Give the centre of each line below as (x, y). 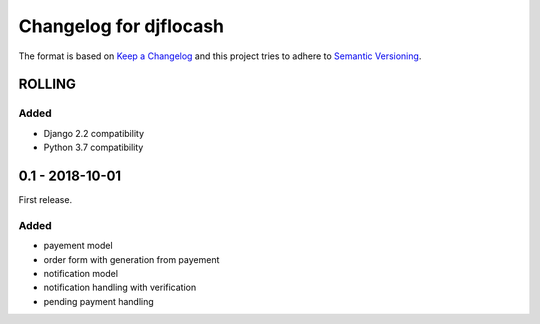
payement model (78, 246)
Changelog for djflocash (121, 26)
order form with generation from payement (131, 259)
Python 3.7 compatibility (93, 147)
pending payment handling (98, 301)
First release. (45, 199)
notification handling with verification (120, 287)
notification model (81, 273)
